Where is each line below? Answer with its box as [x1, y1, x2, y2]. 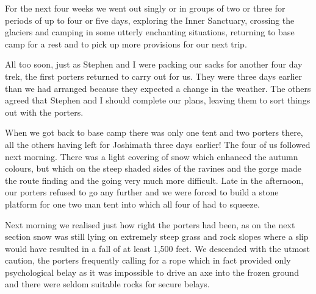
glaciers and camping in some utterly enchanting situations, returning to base [5, 26, 295, 38]
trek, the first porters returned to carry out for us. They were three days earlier [5, 69, 302, 82]
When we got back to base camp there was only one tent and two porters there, [5, 126, 303, 139]
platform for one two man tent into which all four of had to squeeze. [5, 197, 260, 210]
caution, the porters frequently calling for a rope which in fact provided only [5, 254, 291, 267]
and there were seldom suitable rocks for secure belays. [5, 278, 210, 290]
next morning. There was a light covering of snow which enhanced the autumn [5, 150, 298, 163]
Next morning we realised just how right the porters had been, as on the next [5, 218, 295, 231]
